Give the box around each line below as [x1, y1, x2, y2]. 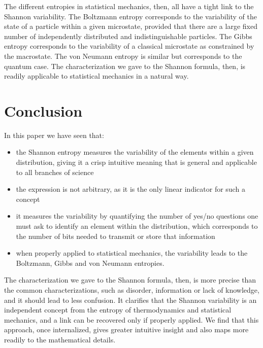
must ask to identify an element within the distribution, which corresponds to [16, 221, 258, 231]
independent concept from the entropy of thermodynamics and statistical [4, 304, 232, 315]
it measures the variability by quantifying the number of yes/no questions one [16, 211, 258, 221]
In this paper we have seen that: [4, 129, 104, 140]
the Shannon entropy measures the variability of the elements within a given [16, 147, 254, 157]
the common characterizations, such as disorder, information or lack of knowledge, [4, 285, 259, 295]
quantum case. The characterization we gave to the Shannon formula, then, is [4, 60, 246, 71]
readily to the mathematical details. [4, 334, 116, 344]
